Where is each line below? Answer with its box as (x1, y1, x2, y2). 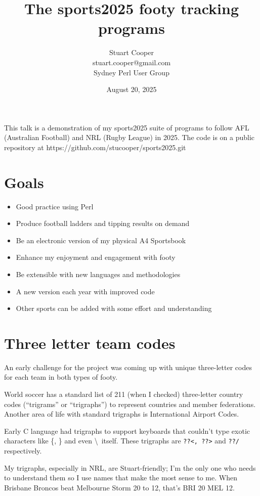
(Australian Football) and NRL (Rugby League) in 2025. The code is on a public (4, 132, 255, 143)
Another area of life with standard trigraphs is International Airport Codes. (4, 409, 239, 419)
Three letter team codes (4, 332, 176, 353)
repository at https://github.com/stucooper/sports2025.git (4, 142, 186, 152)
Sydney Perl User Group (94, 67, 169, 77)
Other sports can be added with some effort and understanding (16, 303, 212, 313)
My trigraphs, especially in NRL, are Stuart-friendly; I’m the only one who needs (4, 462, 256, 473)
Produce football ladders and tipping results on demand (16, 218, 190, 229)
